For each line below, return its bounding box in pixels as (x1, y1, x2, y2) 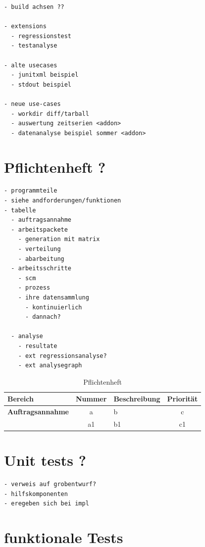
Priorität (167, 394, 198, 404)
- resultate (18, 342, 57, 349)
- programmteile (4, 187, 57, 195)
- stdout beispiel (11, 81, 72, 88)
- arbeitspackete (11, 226, 68, 233)
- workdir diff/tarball (11, 110, 89, 117)
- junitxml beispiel (11, 71, 79, 79)
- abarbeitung (18, 255, 64, 262)
